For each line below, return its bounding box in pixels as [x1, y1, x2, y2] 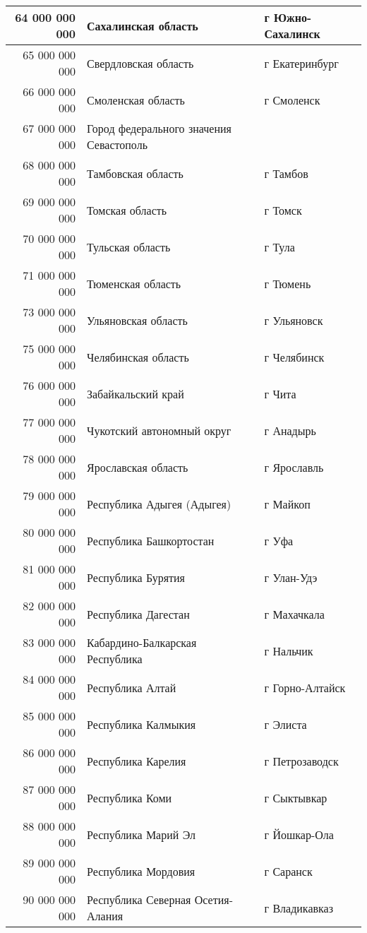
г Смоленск [264, 91, 320, 108]
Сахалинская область [87, 17, 198, 34]
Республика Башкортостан [87, 532, 215, 549]
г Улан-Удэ [264, 569, 318, 586]
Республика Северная [87, 891, 191, 908]
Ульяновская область [87, 311, 188, 328]
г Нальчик [264, 642, 313, 659]
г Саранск [264, 862, 313, 879]
